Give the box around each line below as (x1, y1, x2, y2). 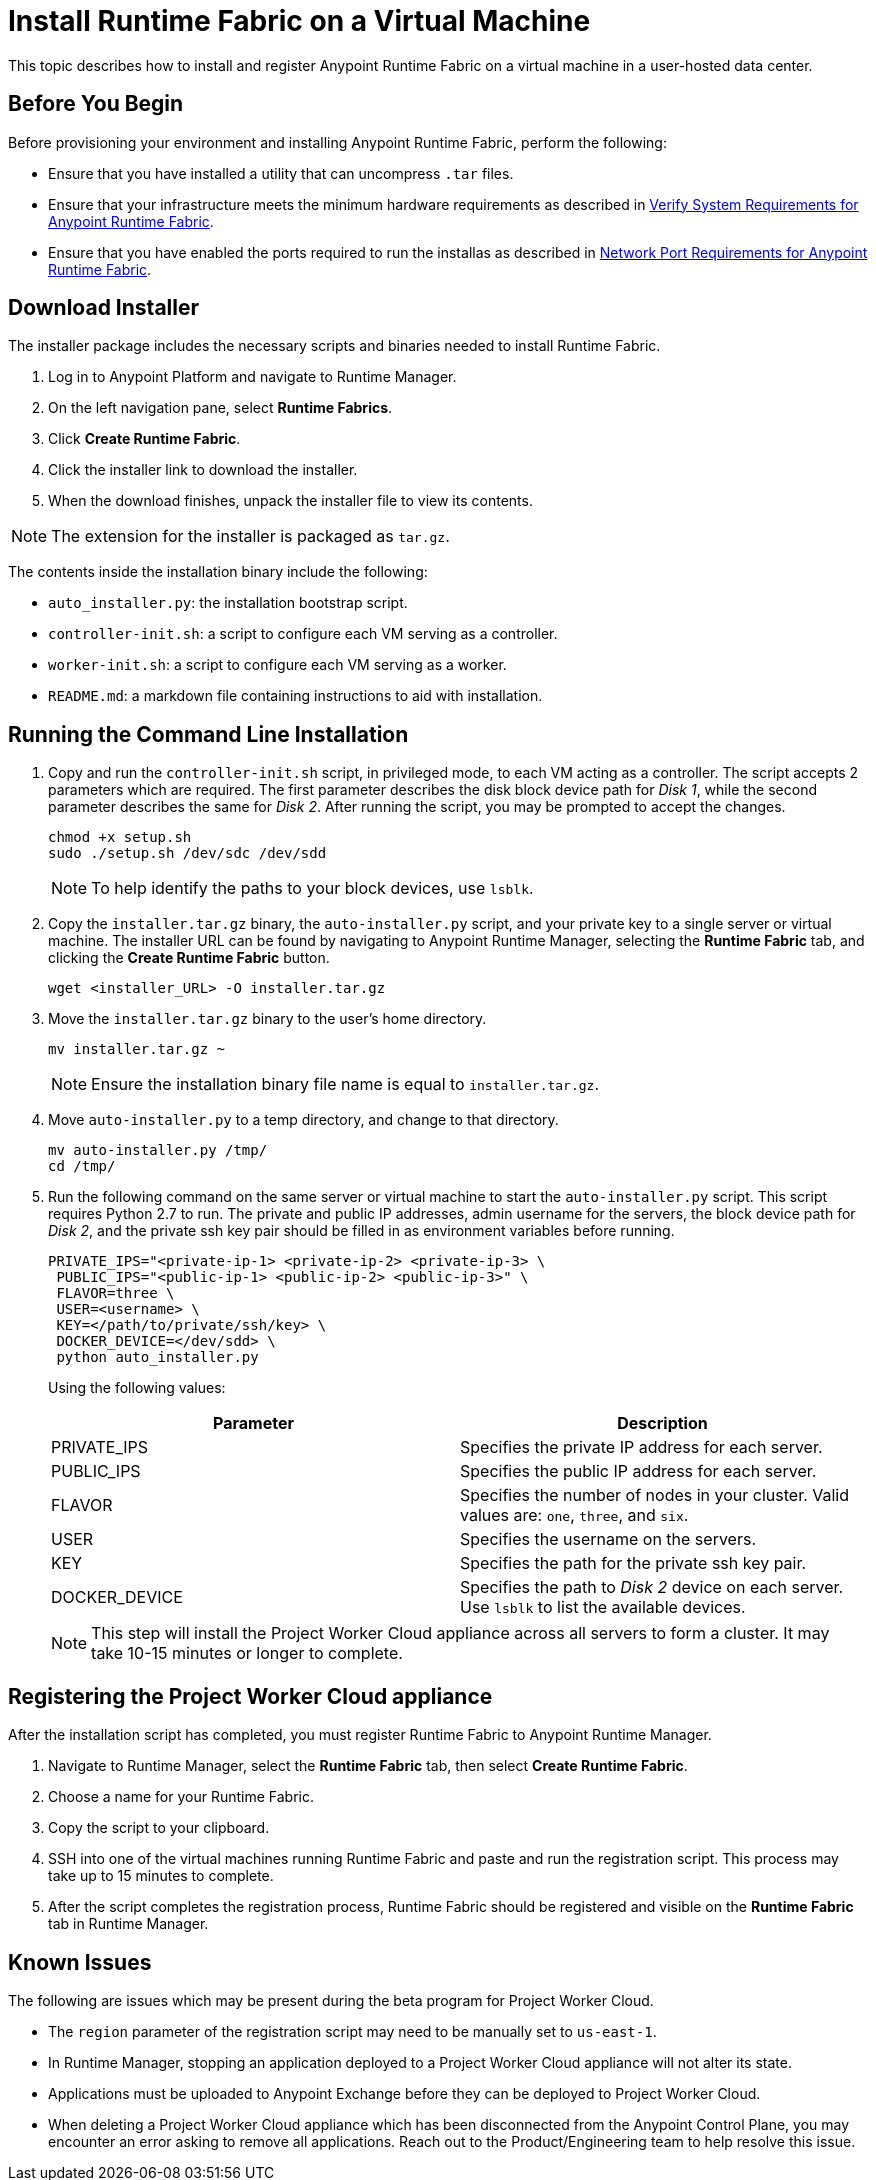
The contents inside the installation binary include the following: (8, 563, 428, 581)
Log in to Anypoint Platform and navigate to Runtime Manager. (48, 368, 457, 386)
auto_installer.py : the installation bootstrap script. (48, 594, 408, 612)
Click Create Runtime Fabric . (48, 430, 241, 448)
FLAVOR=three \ (56, 1285, 175, 1302)
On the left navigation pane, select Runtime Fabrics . (48, 399, 393, 417)
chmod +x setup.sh (48, 829, 192, 846)
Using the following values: (48, 1379, 226, 1397)
